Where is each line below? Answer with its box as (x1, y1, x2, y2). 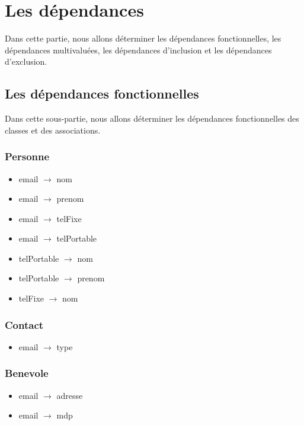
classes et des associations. (5, 123, 101, 136)
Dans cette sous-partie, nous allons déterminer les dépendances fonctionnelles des (5, 112, 299, 125)
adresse (56, 389, 83, 401)
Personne (5, 149, 50, 164)
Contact (5, 317, 44, 332)
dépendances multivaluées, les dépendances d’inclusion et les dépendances (5, 43, 272, 56)
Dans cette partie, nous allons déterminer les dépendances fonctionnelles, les (5, 32, 281, 45)
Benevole (5, 366, 49, 380)
